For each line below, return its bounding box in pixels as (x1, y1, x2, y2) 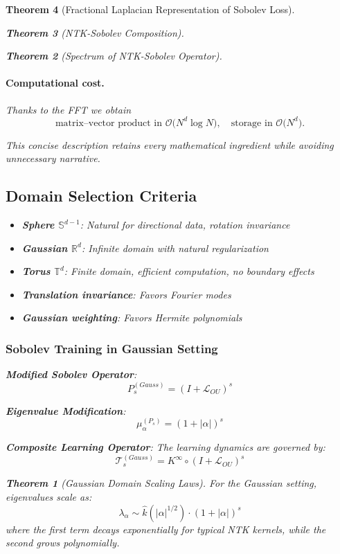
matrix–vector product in (55, 118, 163, 128)
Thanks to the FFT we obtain (6, 102, 132, 116)
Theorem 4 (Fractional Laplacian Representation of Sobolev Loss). (6, 2, 295, 16)
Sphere (21, 217, 55, 232)
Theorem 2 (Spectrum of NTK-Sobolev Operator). (6, 48, 222, 63)
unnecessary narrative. (6, 151, 100, 166)
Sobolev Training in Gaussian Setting (6, 339, 218, 357)
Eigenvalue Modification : (6, 403, 126, 418)
